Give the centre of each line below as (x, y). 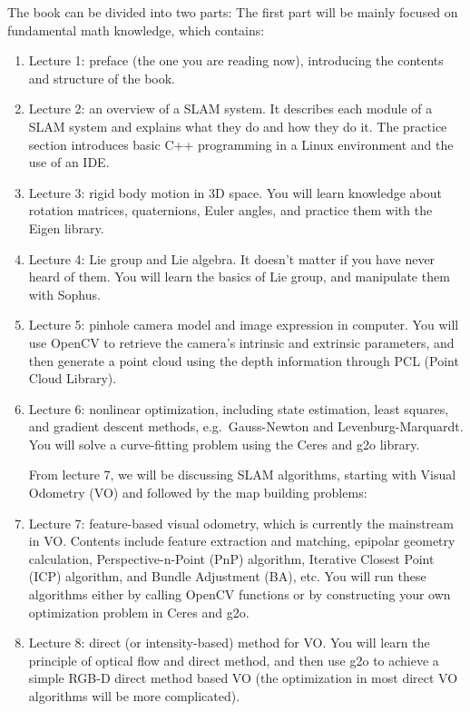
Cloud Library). (73, 378)
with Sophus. (64, 294)
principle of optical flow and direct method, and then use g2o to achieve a (234, 660)
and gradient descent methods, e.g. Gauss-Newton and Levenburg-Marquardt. (246, 426)
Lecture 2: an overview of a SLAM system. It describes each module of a (230, 109)
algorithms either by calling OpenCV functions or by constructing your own (240, 594)
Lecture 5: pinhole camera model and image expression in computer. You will (244, 325)
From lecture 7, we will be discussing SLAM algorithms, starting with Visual (242, 475)
